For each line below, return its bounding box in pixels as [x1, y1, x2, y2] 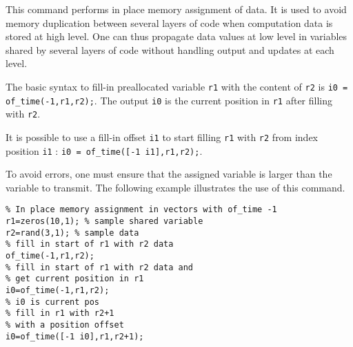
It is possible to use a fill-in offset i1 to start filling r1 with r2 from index [6, 129, 319, 144]
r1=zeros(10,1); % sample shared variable [6, 216, 203, 227]
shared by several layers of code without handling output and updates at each [6, 42, 334, 57]
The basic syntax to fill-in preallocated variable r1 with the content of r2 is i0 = [6, 79, 348, 93]
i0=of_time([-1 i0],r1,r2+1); [6, 331, 144, 341]
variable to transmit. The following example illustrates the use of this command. [6, 180, 345, 194]
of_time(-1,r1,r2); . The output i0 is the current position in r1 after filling [6, 93, 333, 107]
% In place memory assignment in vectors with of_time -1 [6, 205, 277, 215]
